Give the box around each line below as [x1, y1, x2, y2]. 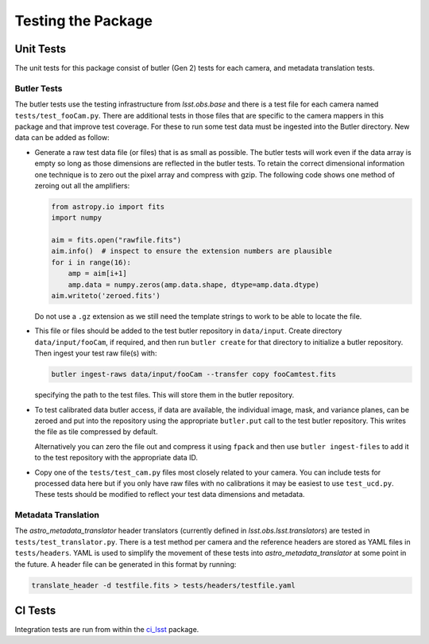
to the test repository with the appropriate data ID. [34, 453, 199, 463]
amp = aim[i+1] [68, 269, 127, 278]
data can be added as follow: [14, 133, 110, 142]
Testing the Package [14, 12, 153, 29]
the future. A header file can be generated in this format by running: [14, 559, 237, 568]
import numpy [51, 213, 102, 223]
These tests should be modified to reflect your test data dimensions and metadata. [34, 490, 305, 499]
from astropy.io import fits [51, 202, 165, 211]
